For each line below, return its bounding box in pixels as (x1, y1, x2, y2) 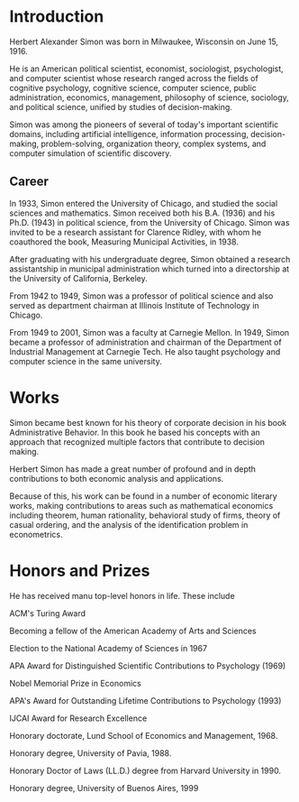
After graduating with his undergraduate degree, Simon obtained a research (9, 254, 291, 264)
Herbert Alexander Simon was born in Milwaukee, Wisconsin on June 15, (9, 36, 279, 47)
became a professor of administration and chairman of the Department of (9, 336, 282, 347)
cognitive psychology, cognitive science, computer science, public (9, 82, 257, 93)
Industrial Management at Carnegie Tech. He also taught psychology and (9, 346, 281, 357)
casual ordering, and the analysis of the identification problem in (9, 519, 249, 530)
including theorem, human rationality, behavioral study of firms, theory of (9, 510, 281, 521)
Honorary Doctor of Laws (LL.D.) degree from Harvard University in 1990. (9, 765, 282, 776)
